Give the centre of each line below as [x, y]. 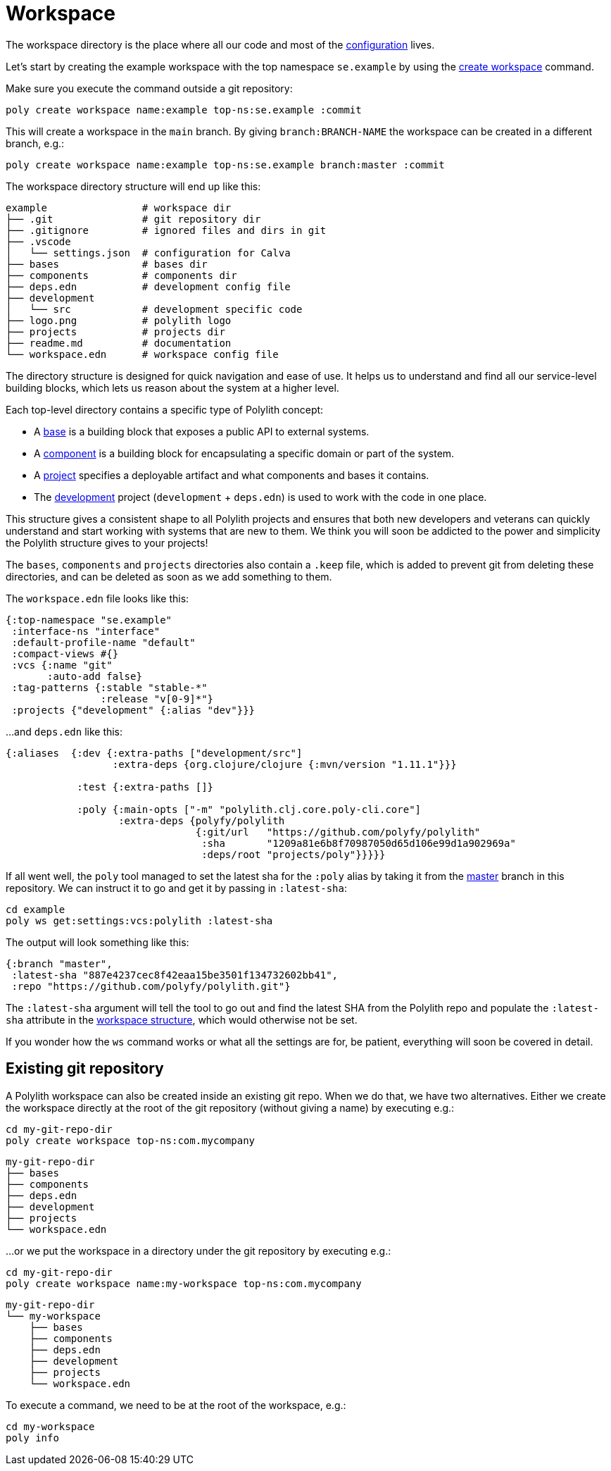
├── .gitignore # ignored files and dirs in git [166, 230]
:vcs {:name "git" [62, 665]
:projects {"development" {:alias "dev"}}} [133, 710]
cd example [36, 909]
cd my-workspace [50, 1426]
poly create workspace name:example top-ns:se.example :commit [184, 110]
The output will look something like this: [97, 942]
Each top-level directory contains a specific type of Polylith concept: [165, 409]
